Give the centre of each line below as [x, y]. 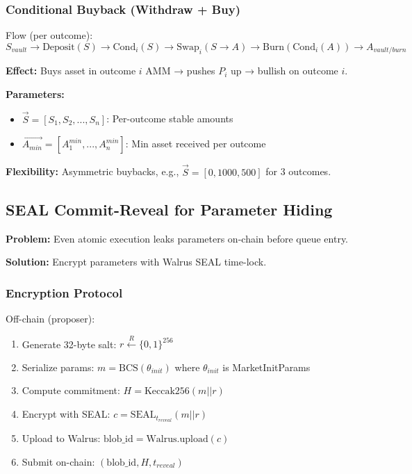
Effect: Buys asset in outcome [71, 71]
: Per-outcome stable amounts [170, 119]
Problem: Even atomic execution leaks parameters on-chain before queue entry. [177, 238]
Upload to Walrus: [61, 438]
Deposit [59, 47]
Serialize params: [58, 367]
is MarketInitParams [266, 367]
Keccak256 [167, 392]
